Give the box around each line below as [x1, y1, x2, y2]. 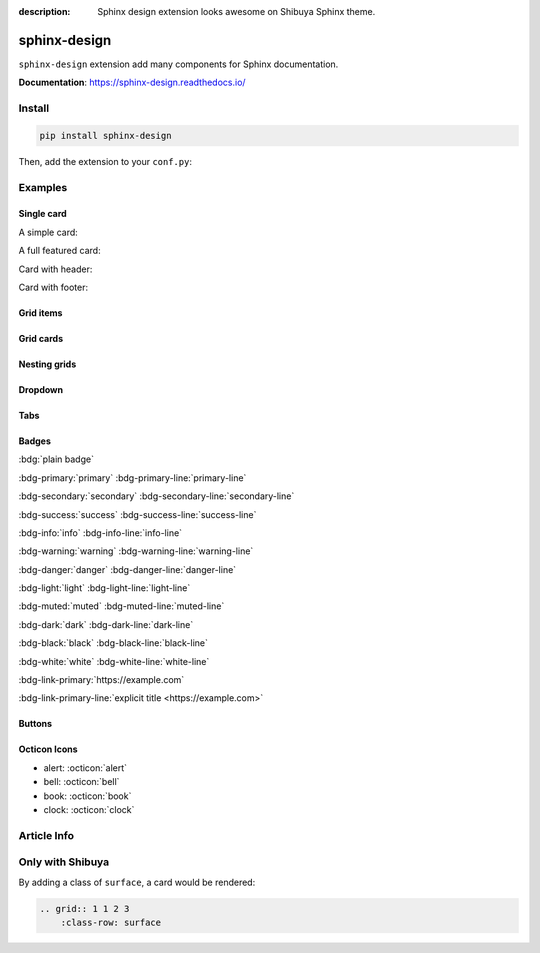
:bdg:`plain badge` [18, 453, 95, 465]
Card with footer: [18, 281, 89, 293]
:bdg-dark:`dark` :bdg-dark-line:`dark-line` [18, 618, 194, 630]
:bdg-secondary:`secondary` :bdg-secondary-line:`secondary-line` [18, 490, 295, 502]
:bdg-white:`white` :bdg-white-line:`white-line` [18, 655, 210, 667]
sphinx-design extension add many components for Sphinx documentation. [18, 58, 339, 70]
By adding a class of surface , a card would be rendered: [18, 876, 256, 888]
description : [18, 6, 71, 17]
